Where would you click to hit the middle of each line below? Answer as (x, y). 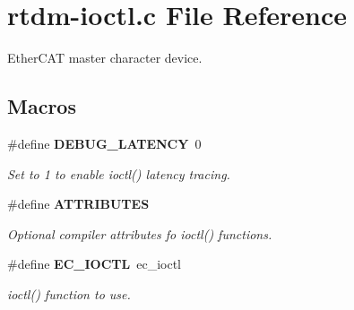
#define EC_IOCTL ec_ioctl (94, 264)
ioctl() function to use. (69, 293)
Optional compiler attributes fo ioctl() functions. (140, 233)
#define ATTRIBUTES (78, 204)
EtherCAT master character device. (105, 58)
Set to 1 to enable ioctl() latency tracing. (119, 173)
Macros (42, 106)
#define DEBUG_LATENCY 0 (104, 143)
